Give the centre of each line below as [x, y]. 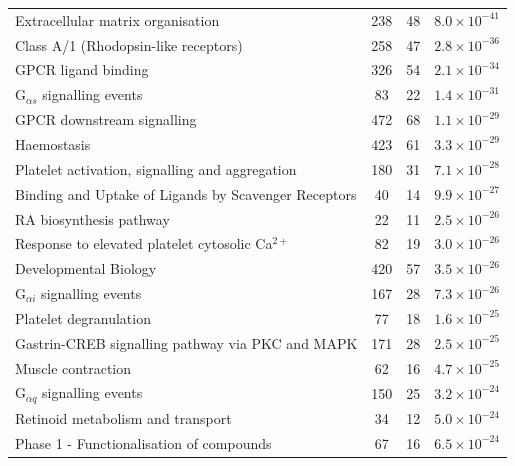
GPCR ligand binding [82, 69]
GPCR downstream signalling [106, 119]
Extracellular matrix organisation [117, 19]
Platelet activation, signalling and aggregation [156, 168]
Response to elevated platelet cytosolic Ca [144, 243]
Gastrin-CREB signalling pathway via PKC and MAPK [186, 342]
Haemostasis [53, 143]
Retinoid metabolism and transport [123, 418]
